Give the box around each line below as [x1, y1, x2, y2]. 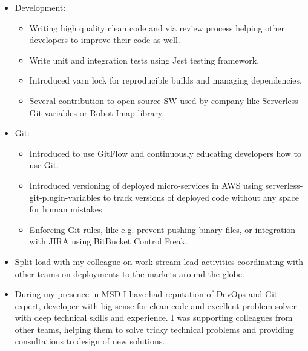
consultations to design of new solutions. [15, 335, 165, 347]
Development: [15, 1, 66, 13]
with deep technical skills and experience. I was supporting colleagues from [15, 311, 293, 324]
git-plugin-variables [29, 191, 100, 203]
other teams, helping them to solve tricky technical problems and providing [15, 323, 294, 335]
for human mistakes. [29, 203, 105, 215]
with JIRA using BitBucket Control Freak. [29, 235, 188, 248]
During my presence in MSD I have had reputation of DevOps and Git [15, 287, 278, 300]
